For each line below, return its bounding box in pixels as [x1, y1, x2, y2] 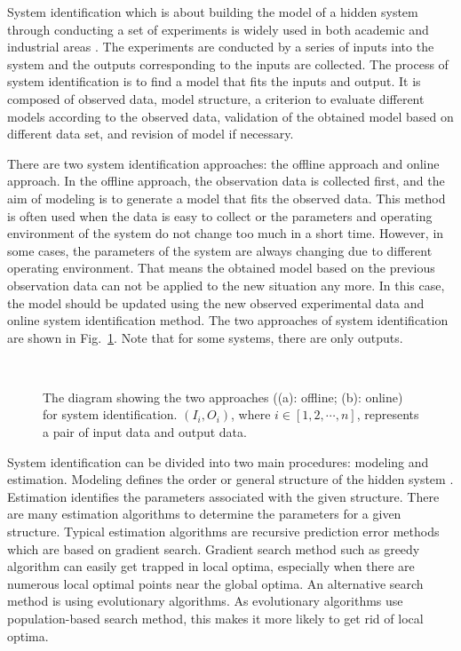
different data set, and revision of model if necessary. [7, 124, 294, 143]
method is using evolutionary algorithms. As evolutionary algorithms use [7, 591, 403, 610]
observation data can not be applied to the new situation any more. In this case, [7, 275, 445, 294]
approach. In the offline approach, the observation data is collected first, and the [7, 171, 445, 190]
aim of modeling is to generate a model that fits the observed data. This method [7, 188, 446, 207]
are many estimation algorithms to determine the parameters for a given [7, 504, 401, 523]
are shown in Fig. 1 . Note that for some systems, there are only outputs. [7, 328, 403, 346]
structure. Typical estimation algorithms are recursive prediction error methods [7, 522, 440, 541]
